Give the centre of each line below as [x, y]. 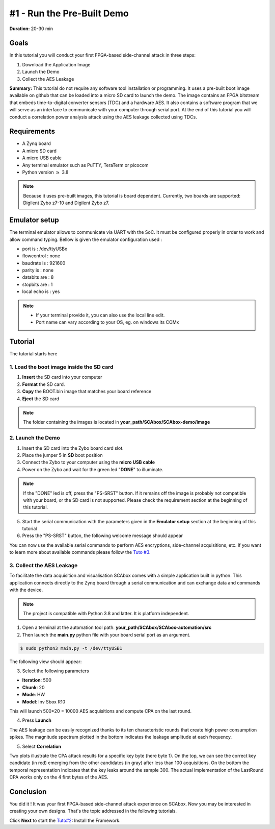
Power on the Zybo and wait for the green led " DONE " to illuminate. [93, 469]
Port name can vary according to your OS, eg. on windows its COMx [107, 322]
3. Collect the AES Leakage [44, 566]
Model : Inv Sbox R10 [44, 701]
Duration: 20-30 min [31, 29]
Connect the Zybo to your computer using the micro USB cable [89, 462]
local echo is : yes [41, 291]
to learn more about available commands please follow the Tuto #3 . [80, 552]
